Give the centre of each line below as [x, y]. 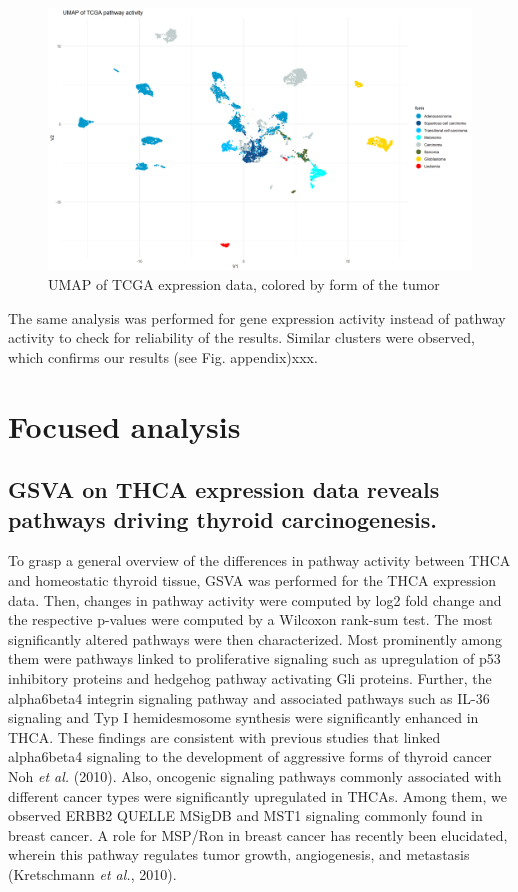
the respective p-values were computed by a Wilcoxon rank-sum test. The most [250, 619]
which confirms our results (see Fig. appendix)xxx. [163, 356]
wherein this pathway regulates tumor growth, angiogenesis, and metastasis [239, 854]
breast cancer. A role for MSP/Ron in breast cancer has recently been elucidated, [258, 834]
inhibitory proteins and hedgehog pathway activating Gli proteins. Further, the [250, 678]
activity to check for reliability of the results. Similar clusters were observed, [241, 337]
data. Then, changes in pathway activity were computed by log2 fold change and [255, 599]
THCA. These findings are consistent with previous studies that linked [224, 736]
